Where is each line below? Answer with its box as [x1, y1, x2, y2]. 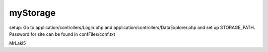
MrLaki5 [9, 40, 26, 46]
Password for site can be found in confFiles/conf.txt [9, 31, 115, 37]
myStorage [9, 7, 56, 18]
